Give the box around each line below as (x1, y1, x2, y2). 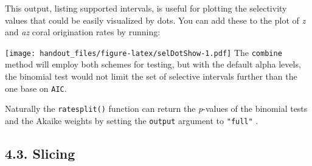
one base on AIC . (5, 81, 67, 94)
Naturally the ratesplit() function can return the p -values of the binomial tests (5, 102, 308, 115)
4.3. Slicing (5, 144, 75, 162)
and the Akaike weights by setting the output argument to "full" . (5, 114, 258, 126)
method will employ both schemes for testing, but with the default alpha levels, (5, 58, 301, 71)
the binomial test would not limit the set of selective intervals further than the (5, 70, 297, 83)
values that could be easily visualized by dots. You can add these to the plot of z (5, 13, 306, 26)
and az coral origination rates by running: (5, 26, 161, 38)
